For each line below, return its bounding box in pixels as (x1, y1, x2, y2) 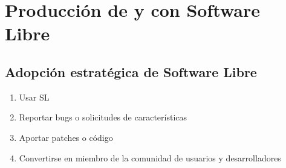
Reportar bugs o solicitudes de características (19, 111, 187, 123)
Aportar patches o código (19, 131, 113, 143)
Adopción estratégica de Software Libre (5, 62, 257, 81)
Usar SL (19, 90, 50, 103)
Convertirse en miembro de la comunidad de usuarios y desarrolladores (19, 151, 281, 164)
